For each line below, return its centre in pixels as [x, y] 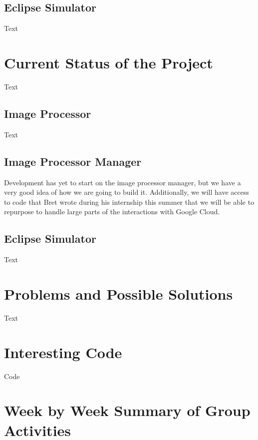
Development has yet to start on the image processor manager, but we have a [123, 182]
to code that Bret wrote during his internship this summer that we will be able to [129, 202]
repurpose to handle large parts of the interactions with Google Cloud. [112, 212]
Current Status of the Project [109, 62]
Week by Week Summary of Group [127, 410]
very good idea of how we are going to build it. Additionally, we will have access [127, 192]
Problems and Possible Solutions [119, 293]
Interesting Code [63, 352]
